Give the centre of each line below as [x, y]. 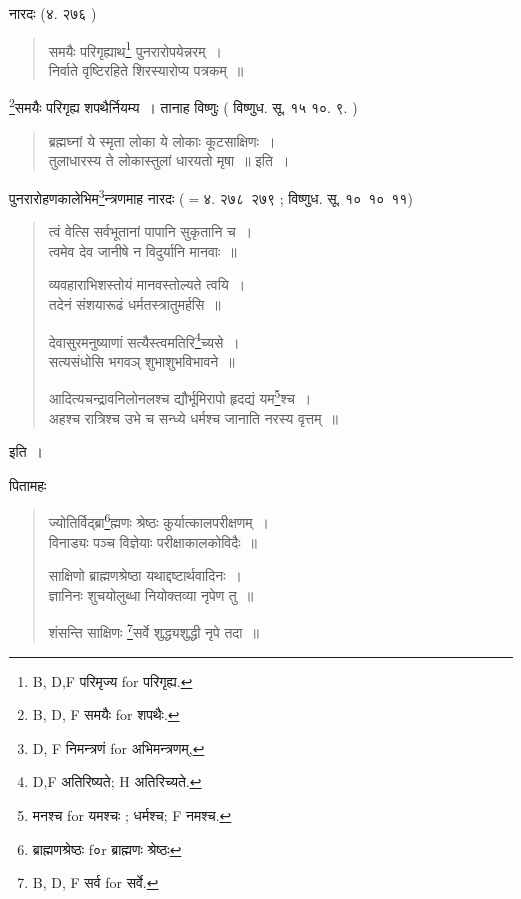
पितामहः [28, 484]
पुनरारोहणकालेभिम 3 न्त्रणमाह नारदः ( [97, 196]
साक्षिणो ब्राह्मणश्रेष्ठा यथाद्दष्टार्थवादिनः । [145, 575]
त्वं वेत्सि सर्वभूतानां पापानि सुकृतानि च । [150, 231]
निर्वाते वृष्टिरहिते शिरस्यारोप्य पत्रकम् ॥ [146, 69]
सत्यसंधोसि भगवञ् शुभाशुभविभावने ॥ [141, 360]
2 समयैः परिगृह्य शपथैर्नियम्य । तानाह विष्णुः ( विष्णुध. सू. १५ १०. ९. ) [183, 106]
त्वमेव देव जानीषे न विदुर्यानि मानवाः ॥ [142, 250]
